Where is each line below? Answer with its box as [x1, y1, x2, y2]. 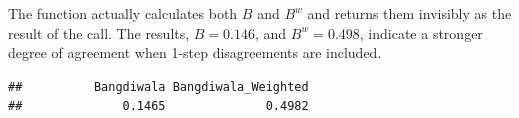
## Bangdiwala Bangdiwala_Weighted [8, 79, 309, 94]
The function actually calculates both [8, 3, 238, 23]
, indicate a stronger [359, 22, 483, 43]
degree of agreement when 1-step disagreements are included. [8, 42, 382, 63]
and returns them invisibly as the [307, 3, 512, 23]
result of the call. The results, [8, 22, 190, 43]
